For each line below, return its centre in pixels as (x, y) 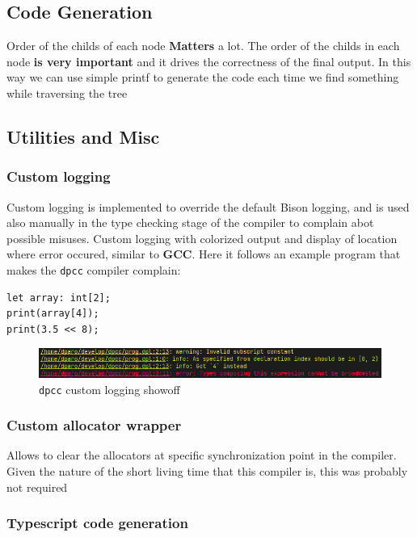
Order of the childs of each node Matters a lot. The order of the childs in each (203, 46)
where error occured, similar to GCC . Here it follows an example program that (204, 254)
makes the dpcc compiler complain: (94, 269)
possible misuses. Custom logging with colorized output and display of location (202, 238)
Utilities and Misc (83, 136)
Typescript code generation (97, 523)
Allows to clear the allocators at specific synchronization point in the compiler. (202, 455)
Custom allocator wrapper (94, 425)
